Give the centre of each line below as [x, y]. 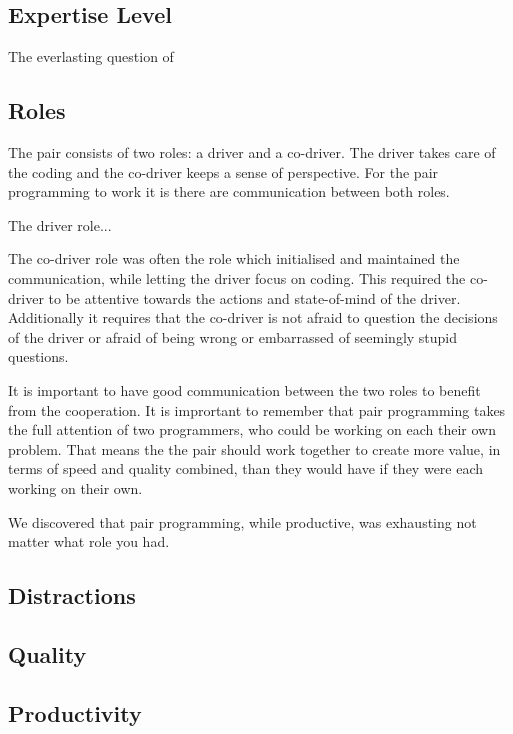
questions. [38, 356]
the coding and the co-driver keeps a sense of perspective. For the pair [223, 171]
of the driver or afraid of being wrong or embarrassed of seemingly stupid [233, 336]
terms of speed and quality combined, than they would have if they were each [246, 468]
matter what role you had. [89, 541]
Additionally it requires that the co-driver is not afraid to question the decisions [253, 317]
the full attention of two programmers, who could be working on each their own [252, 429]
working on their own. [75, 487]
